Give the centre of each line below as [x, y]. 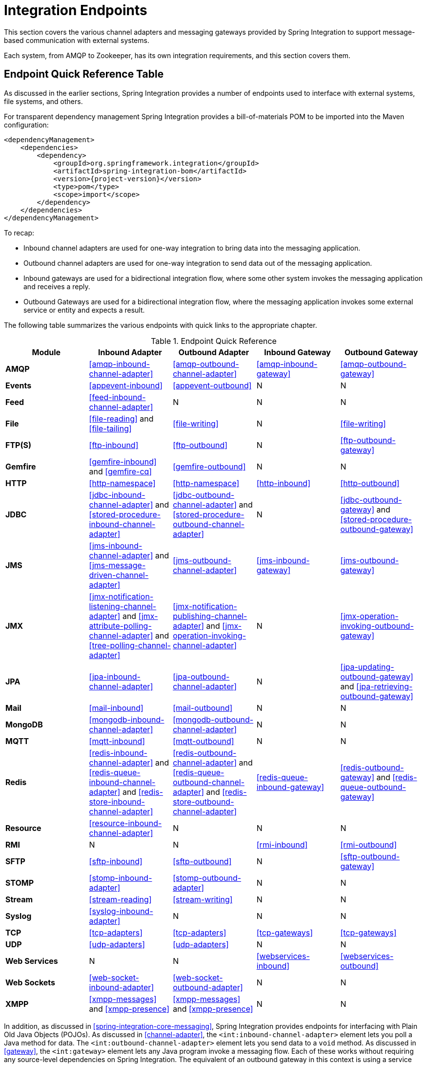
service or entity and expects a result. [84, 310]
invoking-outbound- [377, 626]
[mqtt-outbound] [203, 741]
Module [46, 352]
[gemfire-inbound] [123, 461]
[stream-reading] [120, 899]
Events [19, 385]
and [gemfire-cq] [121, 471]
